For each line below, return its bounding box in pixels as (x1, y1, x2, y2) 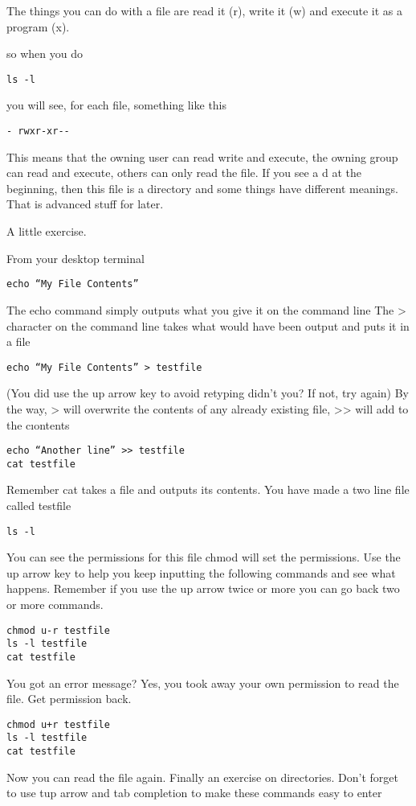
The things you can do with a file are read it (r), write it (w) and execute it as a (6, 2, 402, 19)
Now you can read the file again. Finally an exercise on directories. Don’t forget (6, 768, 399, 785)
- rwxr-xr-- (6, 125, 70, 138)
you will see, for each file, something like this (6, 97, 227, 113)
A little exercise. (6, 223, 87, 240)
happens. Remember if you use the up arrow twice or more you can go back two (6, 580, 400, 597)
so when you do (6, 45, 83, 62)
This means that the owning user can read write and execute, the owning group (6, 148, 398, 165)
